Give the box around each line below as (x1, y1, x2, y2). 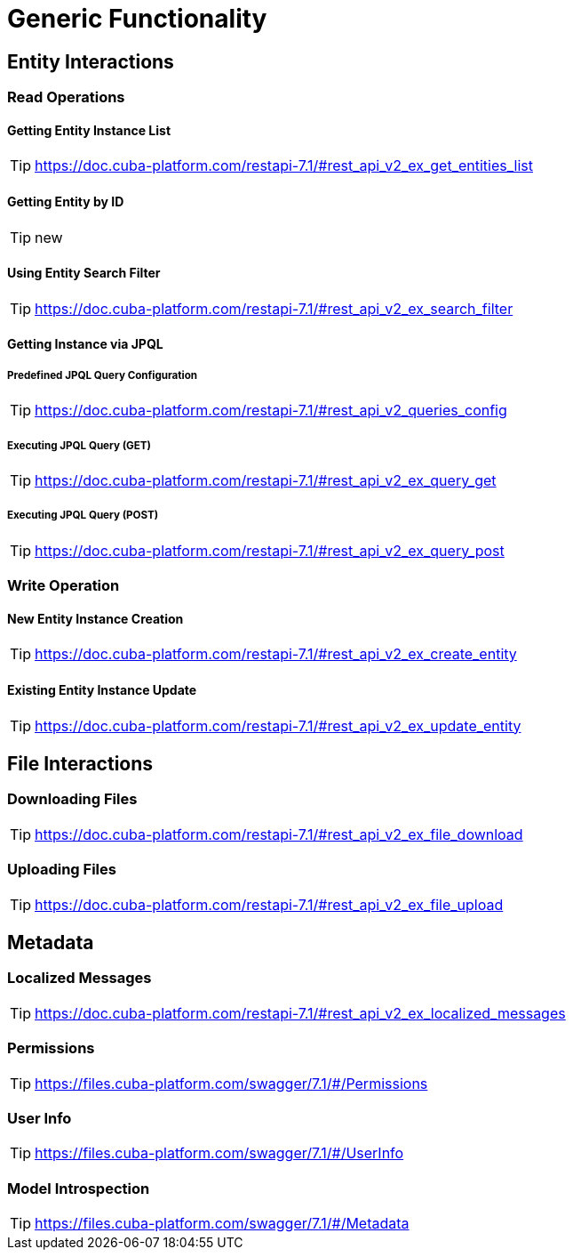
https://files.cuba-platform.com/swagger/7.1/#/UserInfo (35, 1144, 404, 1163)
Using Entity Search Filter (7, 265, 161, 281)
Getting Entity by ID (7, 194, 124, 209)
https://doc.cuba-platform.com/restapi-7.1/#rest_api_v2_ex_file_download (35, 825, 523, 843)
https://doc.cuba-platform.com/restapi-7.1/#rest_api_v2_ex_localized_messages (35, 1003, 566, 1022)
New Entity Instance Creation (7, 610, 184, 626)
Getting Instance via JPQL (7, 336, 163, 352)
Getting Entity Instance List (7, 122, 171, 138)
